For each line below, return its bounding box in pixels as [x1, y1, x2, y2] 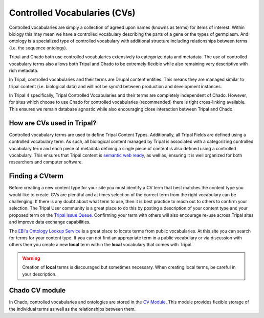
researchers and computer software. [9, 159, 83, 165]
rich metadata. [9, 68, 39, 73]
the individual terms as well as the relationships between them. [9, 306, 136, 312]
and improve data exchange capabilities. [9, 219, 90, 225]
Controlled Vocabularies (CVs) [9, 7, 136, 18]
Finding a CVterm [9, 172, 64, 181]
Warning [22, 255, 40, 261]
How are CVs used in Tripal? [9, 119, 97, 127]
